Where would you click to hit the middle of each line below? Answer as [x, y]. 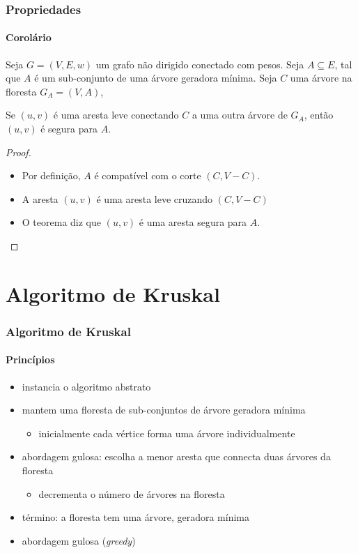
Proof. [18, 152]
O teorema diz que [61, 222]
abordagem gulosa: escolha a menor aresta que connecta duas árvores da [176, 456]
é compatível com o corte [148, 175]
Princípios [30, 359]
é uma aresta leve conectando [116, 115]
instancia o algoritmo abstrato [86, 386]
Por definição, [51, 175]
